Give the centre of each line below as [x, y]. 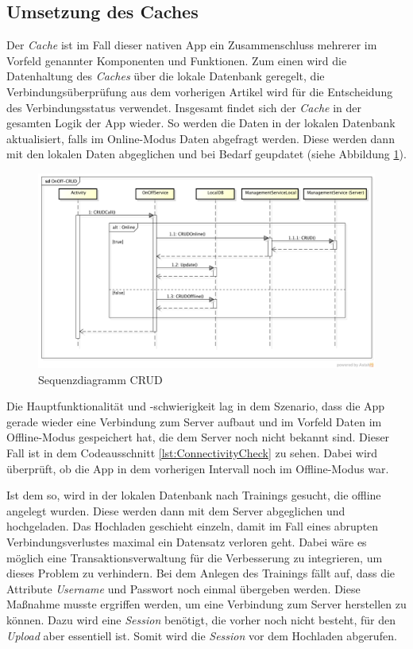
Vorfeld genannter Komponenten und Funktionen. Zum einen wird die [177, 60]
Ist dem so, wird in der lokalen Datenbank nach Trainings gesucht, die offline [194, 495]
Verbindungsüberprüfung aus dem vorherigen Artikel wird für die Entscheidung [200, 91]
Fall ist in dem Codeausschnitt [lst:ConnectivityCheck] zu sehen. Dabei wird [192, 453]
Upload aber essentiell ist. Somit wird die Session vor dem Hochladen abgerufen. [202, 635]
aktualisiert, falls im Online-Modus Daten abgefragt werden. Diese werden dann [201, 138]
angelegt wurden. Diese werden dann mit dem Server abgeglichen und [176, 510]
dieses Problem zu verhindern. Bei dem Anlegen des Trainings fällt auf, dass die [201, 573]
